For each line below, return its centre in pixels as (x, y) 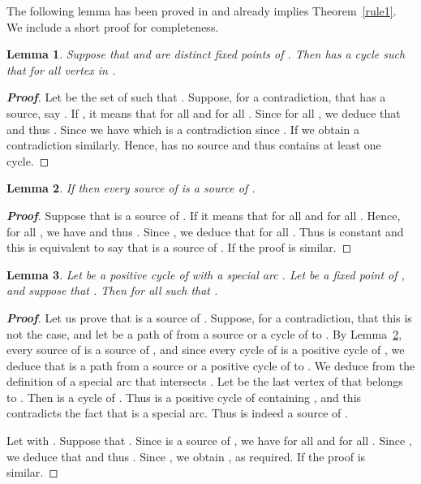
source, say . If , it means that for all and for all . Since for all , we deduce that (204, 112)
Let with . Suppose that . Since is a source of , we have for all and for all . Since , (209, 441)
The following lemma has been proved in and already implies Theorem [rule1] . (202, 11)
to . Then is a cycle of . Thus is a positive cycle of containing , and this (184, 397)
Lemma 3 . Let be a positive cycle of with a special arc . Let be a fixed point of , (206, 274)
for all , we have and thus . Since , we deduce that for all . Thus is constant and (205, 231)
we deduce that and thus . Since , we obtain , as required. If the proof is (186, 456)
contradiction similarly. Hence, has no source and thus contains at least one (194, 145)
